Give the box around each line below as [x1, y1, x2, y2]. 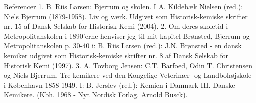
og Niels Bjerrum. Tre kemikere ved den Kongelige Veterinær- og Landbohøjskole [4, 70, 252, 80]
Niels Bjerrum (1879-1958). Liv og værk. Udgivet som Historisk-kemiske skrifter [4, 11, 248, 21]
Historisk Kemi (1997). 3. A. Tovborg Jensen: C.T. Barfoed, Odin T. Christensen [4, 60, 252, 70]
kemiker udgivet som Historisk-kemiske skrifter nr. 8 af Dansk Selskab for [4, 50, 229, 60]
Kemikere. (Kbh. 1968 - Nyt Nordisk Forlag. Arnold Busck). [4, 89, 188, 100]
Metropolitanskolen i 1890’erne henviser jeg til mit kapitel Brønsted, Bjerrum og [4, 30, 250, 41]
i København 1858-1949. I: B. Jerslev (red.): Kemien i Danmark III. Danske [4, 79, 235, 90]
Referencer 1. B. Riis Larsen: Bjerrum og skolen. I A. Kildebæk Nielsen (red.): [4, 1, 243, 11]
